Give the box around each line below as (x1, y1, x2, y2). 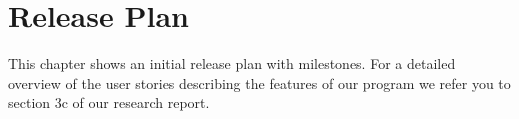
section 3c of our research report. (8, 92, 210, 113)
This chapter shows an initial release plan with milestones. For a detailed (8, 53, 456, 74)
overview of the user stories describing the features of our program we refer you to (8, 72, 511, 93)
